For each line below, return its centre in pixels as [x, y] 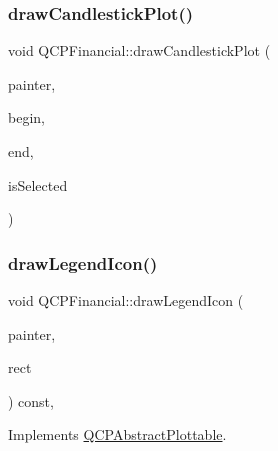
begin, [26, 117]
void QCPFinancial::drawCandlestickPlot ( [139, 50]
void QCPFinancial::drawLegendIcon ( [126, 300]
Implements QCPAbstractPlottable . [117, 434]
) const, [31, 400]
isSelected [38, 184]
